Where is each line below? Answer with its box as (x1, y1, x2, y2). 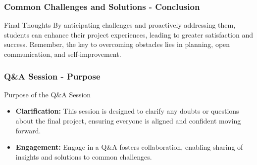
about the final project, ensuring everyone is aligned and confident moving (15, 116, 241, 125)
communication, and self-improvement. (4, 49, 121, 59)
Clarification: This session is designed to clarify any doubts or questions (15, 106, 239, 116)
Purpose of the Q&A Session (4, 89, 91, 99)
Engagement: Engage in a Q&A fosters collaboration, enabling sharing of (15, 142, 243, 152)
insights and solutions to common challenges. (15, 151, 152, 162)
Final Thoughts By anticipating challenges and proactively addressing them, (4, 20, 236, 30)
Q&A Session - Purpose (4, 70, 101, 82)
